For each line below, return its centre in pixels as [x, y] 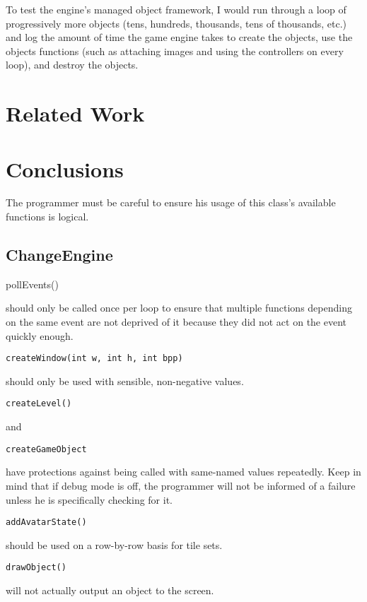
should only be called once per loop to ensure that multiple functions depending [179, 308]
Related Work [75, 113]
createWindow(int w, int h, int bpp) [94, 359]
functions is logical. [47, 217]
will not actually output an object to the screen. [110, 590]
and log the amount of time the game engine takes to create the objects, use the [179, 37]
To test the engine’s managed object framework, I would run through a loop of [176, 9]
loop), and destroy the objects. [72, 65]
